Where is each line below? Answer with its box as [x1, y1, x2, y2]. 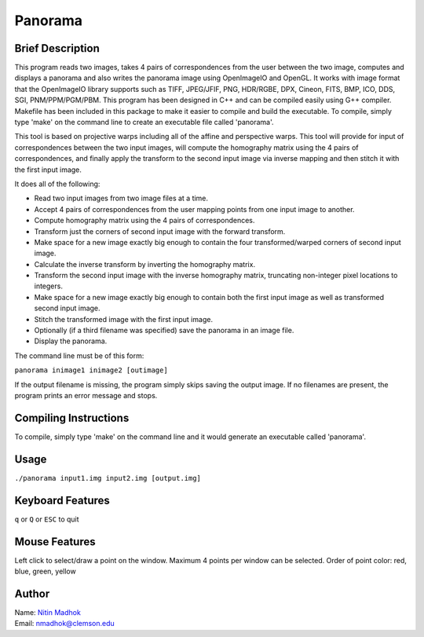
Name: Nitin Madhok [14, 607, 82, 617]
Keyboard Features [14, 493, 110, 507]
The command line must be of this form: [14, 350, 144, 361]
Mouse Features [14, 535, 96, 548]
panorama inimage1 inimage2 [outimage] [14, 366, 168, 375]
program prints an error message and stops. [14, 391, 158, 400]
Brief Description [14, 42, 100, 55]
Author [14, 587, 50, 600]
